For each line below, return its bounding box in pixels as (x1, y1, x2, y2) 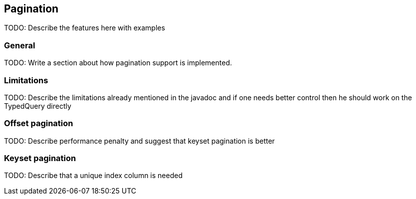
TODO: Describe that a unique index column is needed (4, 171, 183, 180)
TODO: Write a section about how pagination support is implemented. (4, 58, 232, 67)
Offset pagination (4, 118, 73, 129)
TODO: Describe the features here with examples (4, 23, 165, 32)
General (4, 40, 35, 50)
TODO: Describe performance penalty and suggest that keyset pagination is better (4, 136, 275, 145)
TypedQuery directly (4, 101, 71, 110)
